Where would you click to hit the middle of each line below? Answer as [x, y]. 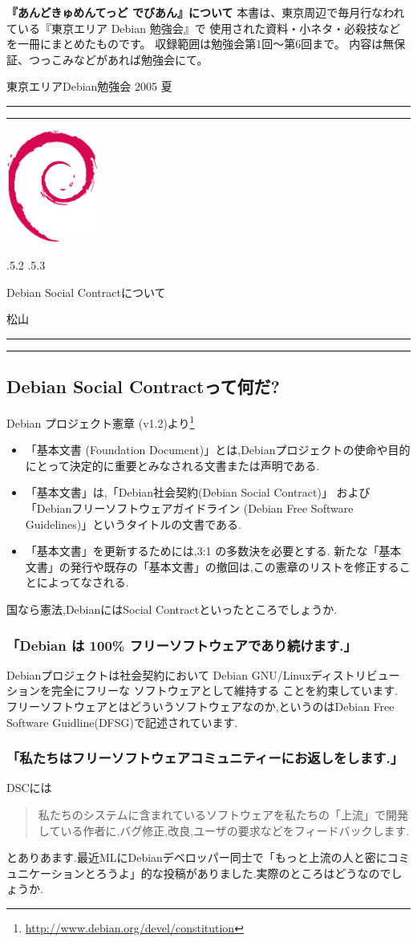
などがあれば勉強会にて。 [141, 59]
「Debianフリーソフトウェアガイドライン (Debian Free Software [189, 508]
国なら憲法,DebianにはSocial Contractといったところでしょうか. [172, 609]
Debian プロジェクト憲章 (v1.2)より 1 [101, 422]
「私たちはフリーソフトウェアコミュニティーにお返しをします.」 [205, 758]
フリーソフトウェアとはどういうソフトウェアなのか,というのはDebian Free [200, 706]
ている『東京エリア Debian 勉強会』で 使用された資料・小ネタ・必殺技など [204, 28]
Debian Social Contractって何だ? [143, 386]
